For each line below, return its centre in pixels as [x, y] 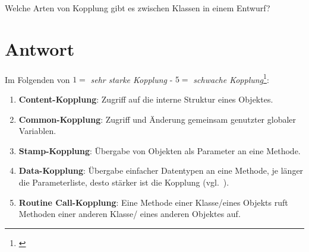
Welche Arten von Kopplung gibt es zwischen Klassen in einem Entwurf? [138, 8]
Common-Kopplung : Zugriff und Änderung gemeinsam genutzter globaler [157, 119]
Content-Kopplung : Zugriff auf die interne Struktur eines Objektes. [146, 99]
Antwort [40, 48]
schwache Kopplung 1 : [231, 78]
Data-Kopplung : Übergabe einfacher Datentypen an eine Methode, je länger [161, 170]
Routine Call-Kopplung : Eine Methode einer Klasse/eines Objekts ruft [153, 202]
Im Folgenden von [37, 79]
